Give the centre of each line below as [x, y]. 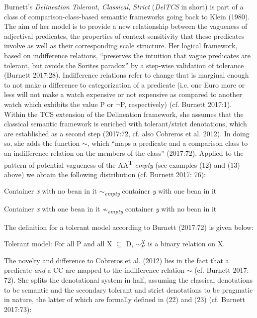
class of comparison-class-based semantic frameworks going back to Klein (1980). [127, 16]
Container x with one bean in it [52, 209]
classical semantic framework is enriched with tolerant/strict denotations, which [126, 124]
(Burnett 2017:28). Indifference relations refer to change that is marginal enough [127, 75]
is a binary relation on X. [186, 244]
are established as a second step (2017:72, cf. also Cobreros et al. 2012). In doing [127, 133]
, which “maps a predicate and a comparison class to [168, 143]
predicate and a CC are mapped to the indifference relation [94, 270]
